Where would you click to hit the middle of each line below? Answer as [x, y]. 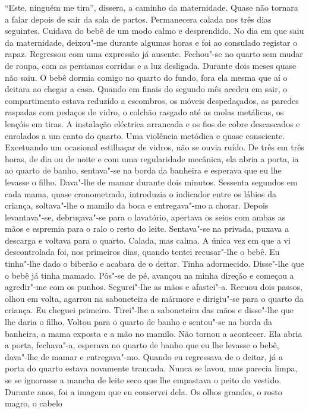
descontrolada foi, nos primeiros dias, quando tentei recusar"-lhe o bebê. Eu [142, 252]
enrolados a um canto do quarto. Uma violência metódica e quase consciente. [145, 135]
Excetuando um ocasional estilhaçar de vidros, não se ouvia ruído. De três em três [154, 147]
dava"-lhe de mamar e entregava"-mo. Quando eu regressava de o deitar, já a [144, 356]
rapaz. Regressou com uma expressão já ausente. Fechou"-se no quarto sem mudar [154, 54]
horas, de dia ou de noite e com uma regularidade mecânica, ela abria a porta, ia [152, 158]
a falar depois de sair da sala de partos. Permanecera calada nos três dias [138, 19]
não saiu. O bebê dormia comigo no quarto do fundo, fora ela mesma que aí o [146, 77]
